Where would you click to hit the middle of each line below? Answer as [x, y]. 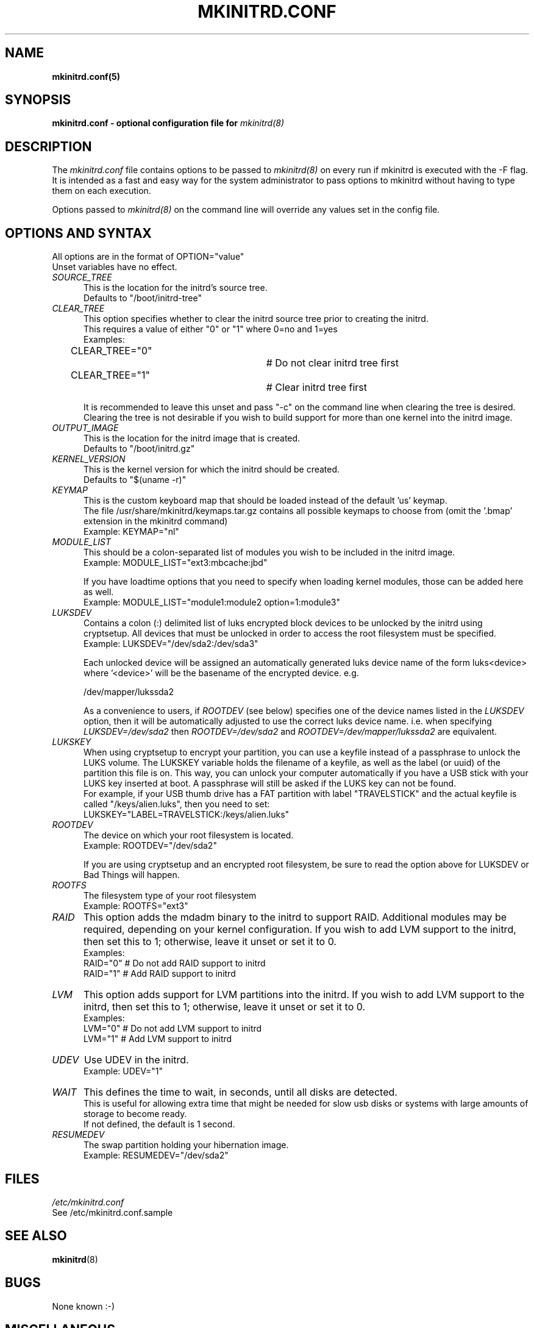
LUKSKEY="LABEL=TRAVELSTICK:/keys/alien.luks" [187, 815]
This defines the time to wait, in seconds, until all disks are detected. [240, 1092]
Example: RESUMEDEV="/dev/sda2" [156, 1155]
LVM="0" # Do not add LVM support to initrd [173, 1029]
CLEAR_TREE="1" [110, 375]
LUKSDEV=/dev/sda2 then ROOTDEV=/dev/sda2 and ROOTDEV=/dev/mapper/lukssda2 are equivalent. [290, 732]
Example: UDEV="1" [123, 1071]
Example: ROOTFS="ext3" [136, 906]
